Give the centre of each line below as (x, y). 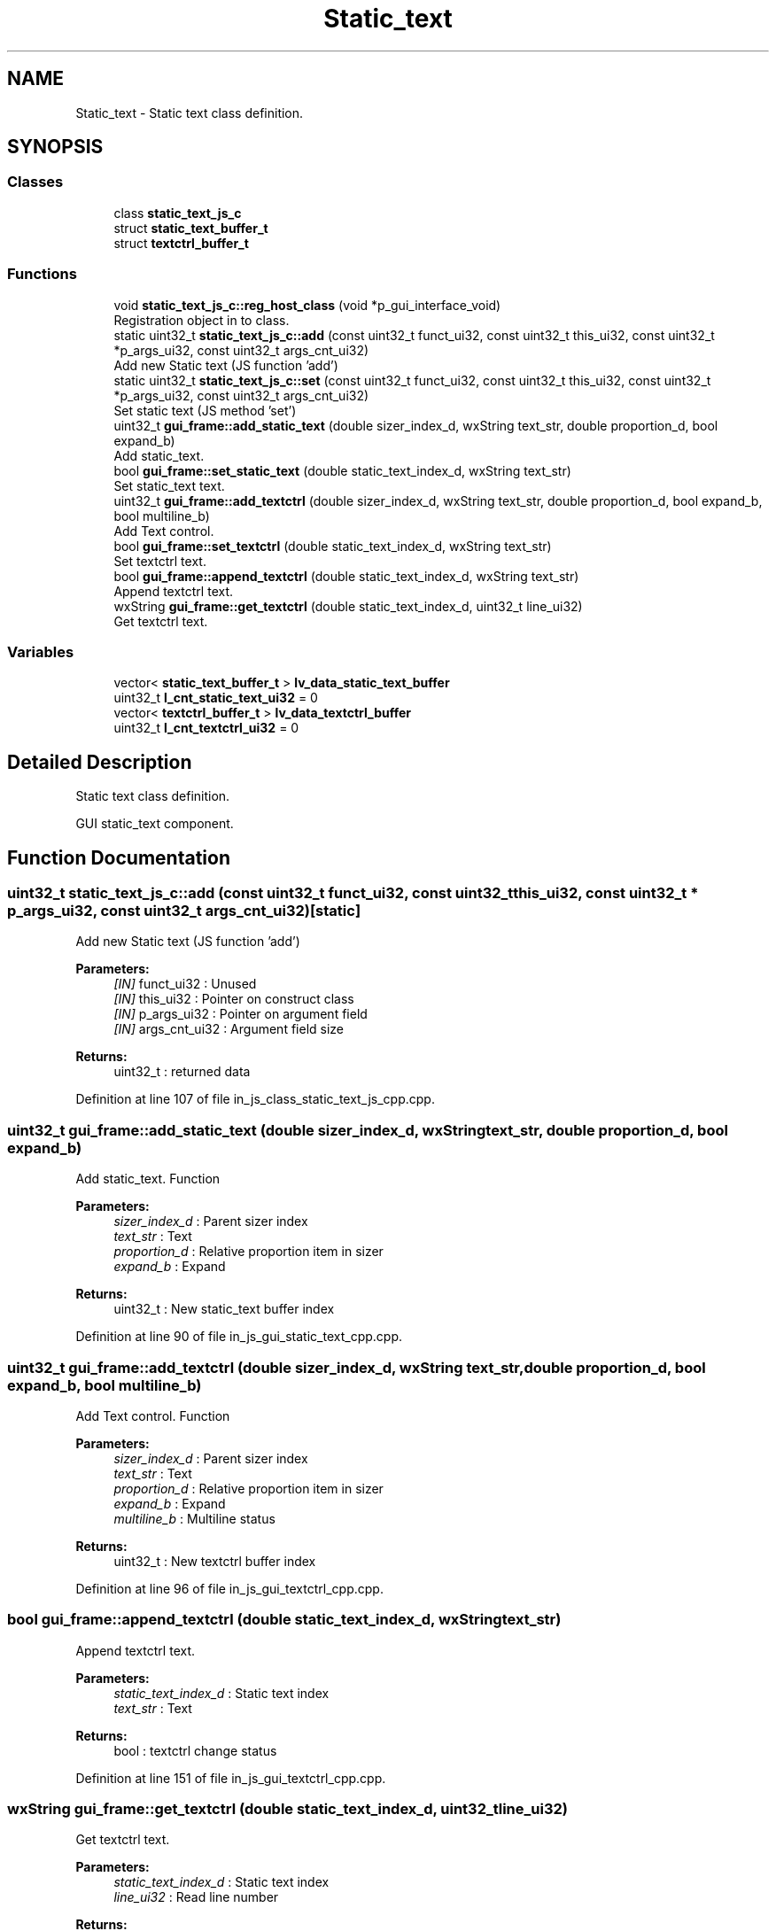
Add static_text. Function (148, 1179)
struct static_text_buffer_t (191, 228)
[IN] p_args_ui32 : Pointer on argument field (241, 1014)
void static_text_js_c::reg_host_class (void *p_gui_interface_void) (307, 305)
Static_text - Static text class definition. (190, 112)
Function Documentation (119, 857)
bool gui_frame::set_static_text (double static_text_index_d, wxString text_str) (342, 470)
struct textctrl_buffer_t (181, 243)
